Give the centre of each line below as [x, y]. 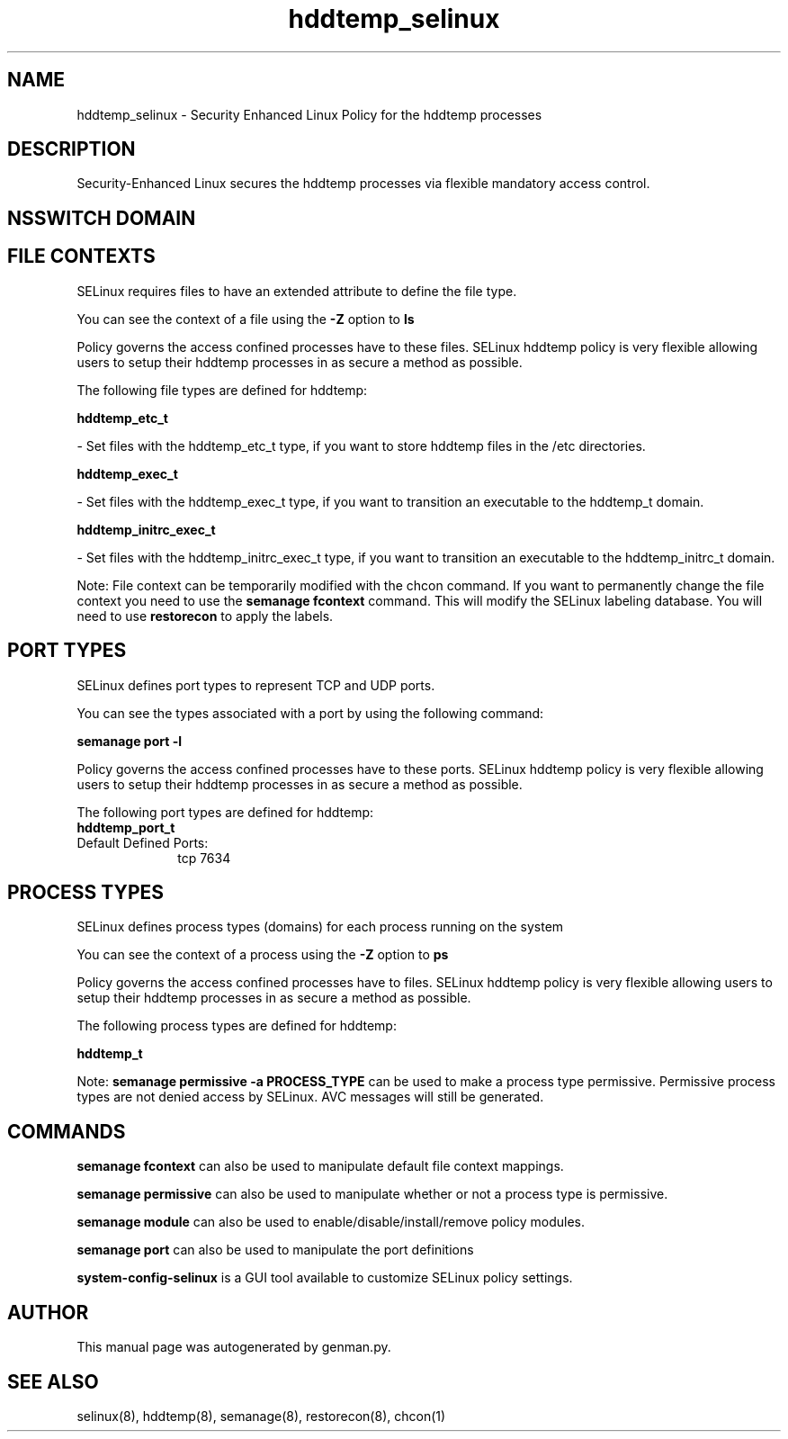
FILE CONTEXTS [81, 256]
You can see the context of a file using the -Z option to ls [246, 319]
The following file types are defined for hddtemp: [222, 390]
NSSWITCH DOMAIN [102, 218]
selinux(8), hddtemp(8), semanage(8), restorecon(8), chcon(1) [261, 1416]
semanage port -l [129, 741]
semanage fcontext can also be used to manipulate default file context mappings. [320, 1166]
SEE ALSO [53, 1381]
